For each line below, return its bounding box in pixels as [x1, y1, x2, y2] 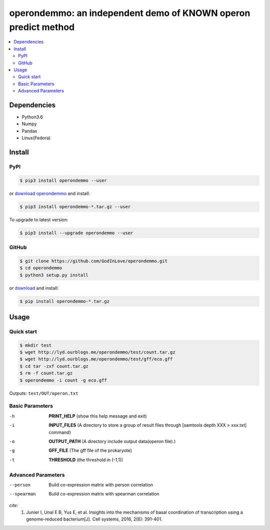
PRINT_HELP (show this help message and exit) [48, 413, 147, 419]
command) [48, 429, 71, 435]
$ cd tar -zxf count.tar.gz [19, 363, 88, 369]
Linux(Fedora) [21, 135, 51, 141]
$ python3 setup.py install [19, 272, 88, 278]
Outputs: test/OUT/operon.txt [9, 390, 78, 396]
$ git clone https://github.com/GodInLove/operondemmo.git [19, 258, 167, 264]
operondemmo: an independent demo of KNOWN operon [9, 7, 250, 18]
